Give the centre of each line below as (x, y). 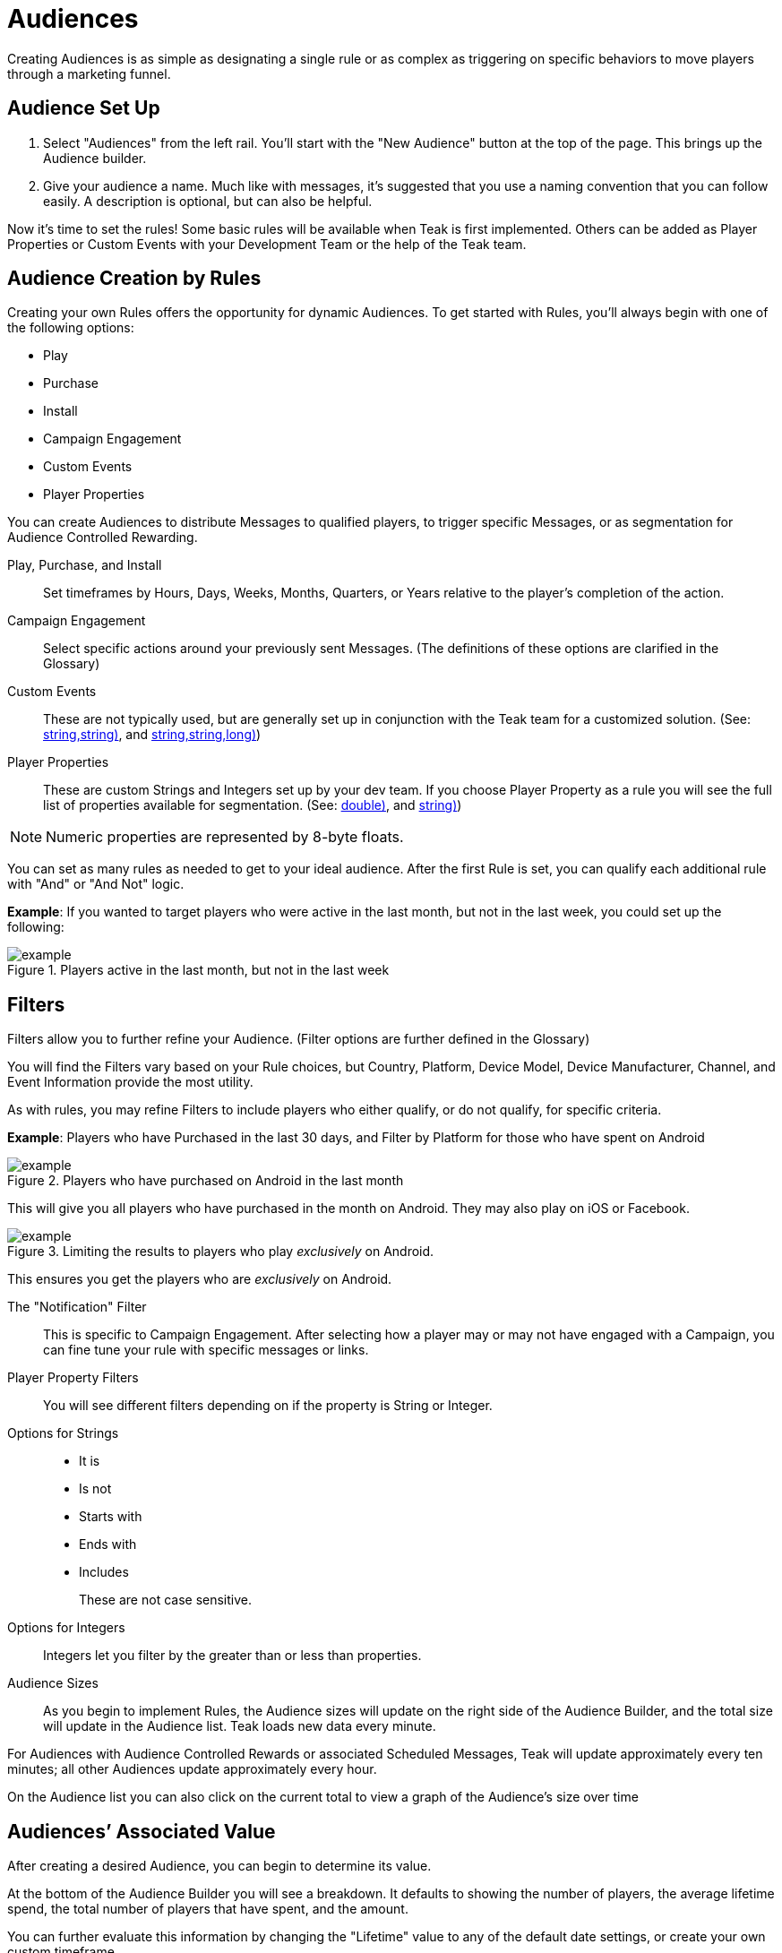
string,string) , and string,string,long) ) (152, 735)
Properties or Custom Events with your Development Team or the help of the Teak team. (267, 244)
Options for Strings (63, 1433)
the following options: (71, 328)
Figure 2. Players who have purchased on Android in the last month (206, 1181)
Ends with (108, 1544)
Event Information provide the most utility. (130, 1082)
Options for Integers (66, 1628)
